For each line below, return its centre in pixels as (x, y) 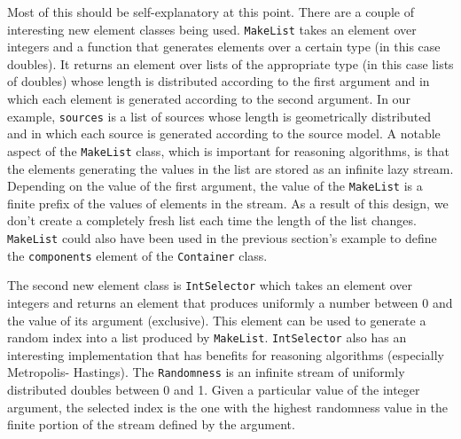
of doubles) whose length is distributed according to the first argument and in (219, 81)
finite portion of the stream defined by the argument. (151, 424)
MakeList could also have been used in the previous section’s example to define (222, 237)
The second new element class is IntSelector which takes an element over (210, 285)
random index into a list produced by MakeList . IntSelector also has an (207, 337)
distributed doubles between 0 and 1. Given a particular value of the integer (214, 390)
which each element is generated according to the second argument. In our (209, 99)
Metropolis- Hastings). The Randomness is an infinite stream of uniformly (206, 372)
